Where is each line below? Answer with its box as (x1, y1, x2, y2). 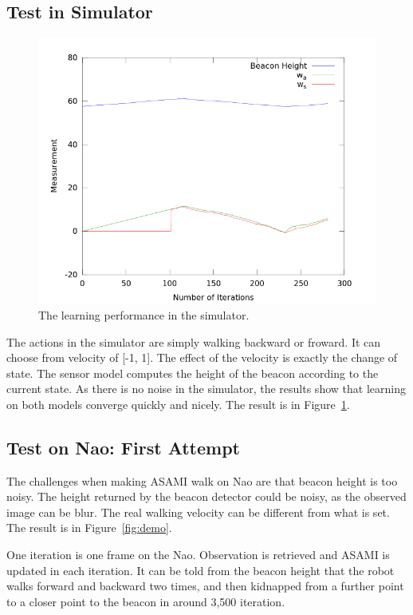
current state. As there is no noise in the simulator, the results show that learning (6, 380, 406, 397)
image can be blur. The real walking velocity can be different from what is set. (6, 503, 390, 520)
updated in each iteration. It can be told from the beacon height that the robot (6, 561, 395, 578)
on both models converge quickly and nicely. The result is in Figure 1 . (6, 395, 350, 412)
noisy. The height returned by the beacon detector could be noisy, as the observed (6, 488, 407, 505)
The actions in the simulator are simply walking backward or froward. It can (6, 333, 381, 350)
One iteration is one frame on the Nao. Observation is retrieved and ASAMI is (6, 546, 390, 563)
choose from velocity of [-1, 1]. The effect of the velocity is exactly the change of (6, 349, 398, 366)
